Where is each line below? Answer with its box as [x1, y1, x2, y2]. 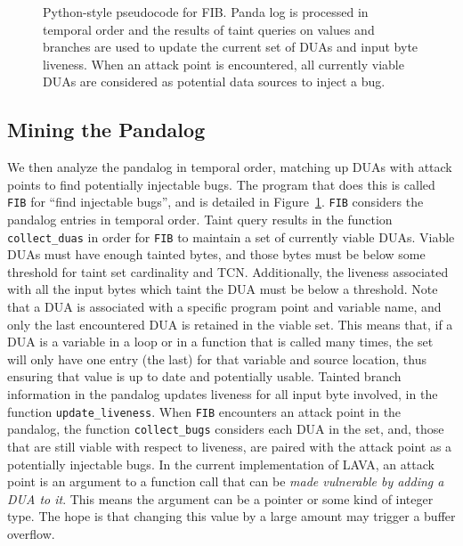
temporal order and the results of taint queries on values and [43, 20, 375, 38]
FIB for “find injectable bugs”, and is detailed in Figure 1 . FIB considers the [7, 192, 424, 211]
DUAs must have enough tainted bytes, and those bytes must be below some [7, 245, 426, 264]
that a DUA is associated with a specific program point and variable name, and [7, 297, 442, 316]
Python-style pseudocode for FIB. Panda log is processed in [43, 3, 369, 20]
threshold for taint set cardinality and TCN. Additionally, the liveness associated [7, 262, 449, 281]
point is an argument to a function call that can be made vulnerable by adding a [7, 472, 444, 491]
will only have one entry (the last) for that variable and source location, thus [7, 349, 426, 368]
